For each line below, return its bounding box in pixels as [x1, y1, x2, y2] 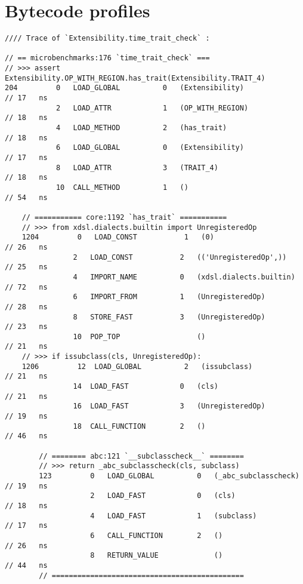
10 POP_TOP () [73, 332, 206, 341]
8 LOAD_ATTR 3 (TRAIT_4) [55, 163, 218, 172]
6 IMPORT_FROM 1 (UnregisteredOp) [73, 293, 265, 302]
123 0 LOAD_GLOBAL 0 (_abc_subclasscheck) [39, 472, 299, 480]
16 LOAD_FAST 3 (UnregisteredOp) [73, 402, 265, 411]
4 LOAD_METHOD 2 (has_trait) [55, 124, 227, 133]
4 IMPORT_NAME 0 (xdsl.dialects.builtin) [73, 272, 295, 281]
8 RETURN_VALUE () [90, 551, 223, 560]
